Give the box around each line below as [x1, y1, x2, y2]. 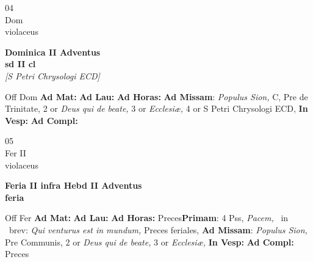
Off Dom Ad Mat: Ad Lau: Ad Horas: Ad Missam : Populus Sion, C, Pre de [5, 90, 308, 103]
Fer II [5, 146, 26, 159]
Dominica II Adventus [5, 45, 101, 58]
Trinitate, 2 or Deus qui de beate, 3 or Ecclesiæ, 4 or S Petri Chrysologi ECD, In [5, 102, 308, 115]
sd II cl [5, 57, 36, 70]
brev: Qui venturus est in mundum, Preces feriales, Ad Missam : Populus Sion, [9, 223, 308, 236]
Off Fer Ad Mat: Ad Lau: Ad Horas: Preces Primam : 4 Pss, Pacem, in [5, 211, 289, 224]
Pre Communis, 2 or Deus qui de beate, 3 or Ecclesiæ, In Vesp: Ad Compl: [5, 235, 294, 248]
